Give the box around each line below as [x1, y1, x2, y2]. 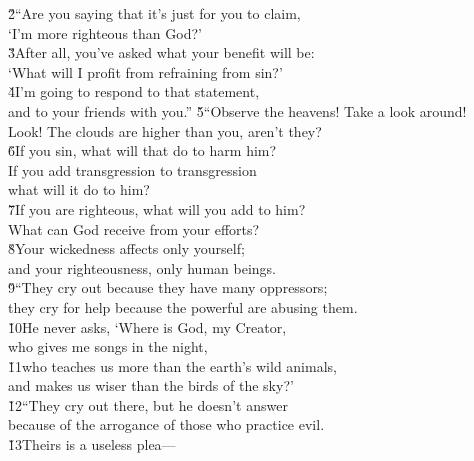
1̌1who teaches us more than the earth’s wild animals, [8, 355, 337, 376]
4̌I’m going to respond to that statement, [8, 81, 260, 102]
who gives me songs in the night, [8, 336, 208, 357]
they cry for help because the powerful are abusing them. [8, 296, 358, 317]
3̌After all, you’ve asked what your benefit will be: [8, 42, 315, 63]
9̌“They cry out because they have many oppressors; [8, 277, 328, 298]
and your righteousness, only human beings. [8, 257, 276, 278]
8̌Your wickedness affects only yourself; [8, 238, 245, 259]
